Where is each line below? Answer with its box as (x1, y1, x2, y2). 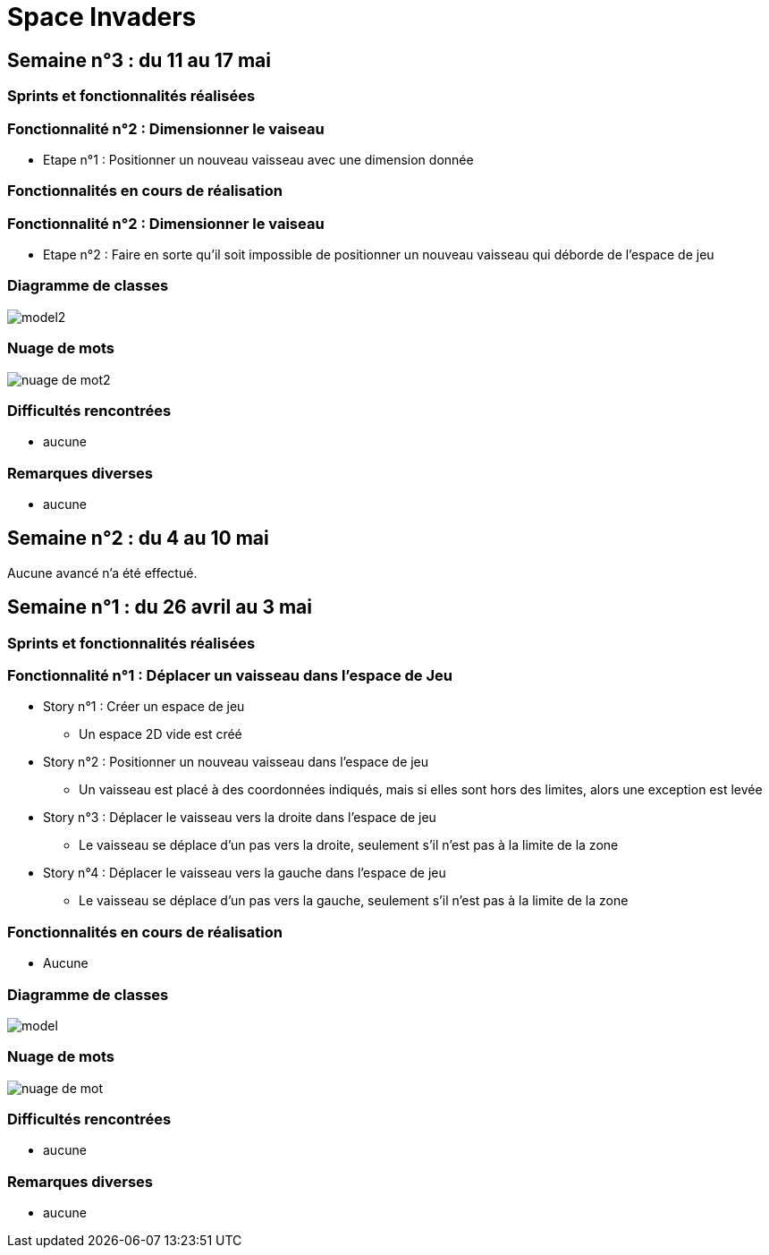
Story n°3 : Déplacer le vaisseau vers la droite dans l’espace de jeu (43, 810, 436, 826)
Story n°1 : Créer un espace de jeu (43, 699, 245, 715)
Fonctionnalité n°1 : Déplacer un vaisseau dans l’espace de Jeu (7, 666, 452, 685)
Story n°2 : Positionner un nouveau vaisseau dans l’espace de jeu (43, 754, 429, 770)
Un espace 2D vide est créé (79, 726, 242, 742)
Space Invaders (7, 2, 197, 32)
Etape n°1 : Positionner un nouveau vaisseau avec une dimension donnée (43, 151, 474, 167)
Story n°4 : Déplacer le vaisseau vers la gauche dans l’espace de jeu (43, 865, 446, 881)
